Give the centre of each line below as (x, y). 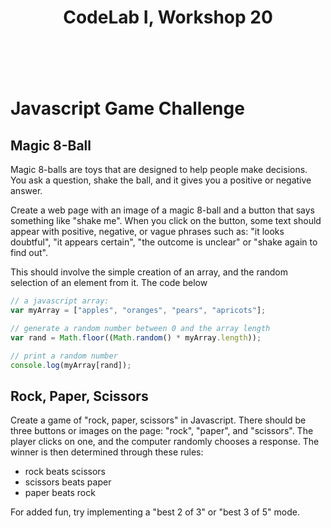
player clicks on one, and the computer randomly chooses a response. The (165, 442)
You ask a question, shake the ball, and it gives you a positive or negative (161, 180)
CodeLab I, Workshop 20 (168, 17)
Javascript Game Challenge (127, 108)
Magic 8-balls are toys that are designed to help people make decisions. (159, 170)
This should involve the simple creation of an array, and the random (149, 272)
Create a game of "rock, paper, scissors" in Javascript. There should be (158, 420)
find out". (29, 253)
